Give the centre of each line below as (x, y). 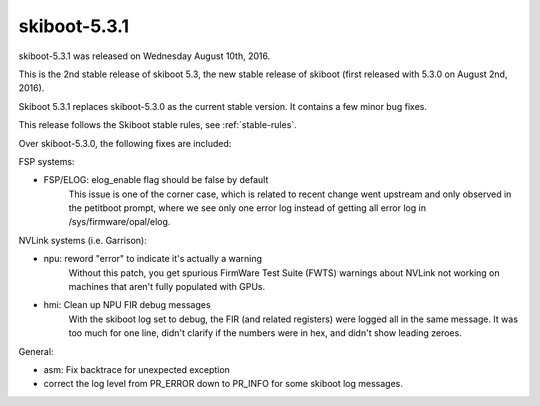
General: (36, 351)
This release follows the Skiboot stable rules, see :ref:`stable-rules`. (157, 125)
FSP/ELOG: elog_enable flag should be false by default (156, 180)
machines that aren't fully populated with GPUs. (167, 287)
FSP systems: (46, 161)
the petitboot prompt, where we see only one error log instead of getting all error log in (247, 208)
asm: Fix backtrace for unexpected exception (136, 369)
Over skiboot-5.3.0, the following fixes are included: (125, 143)
